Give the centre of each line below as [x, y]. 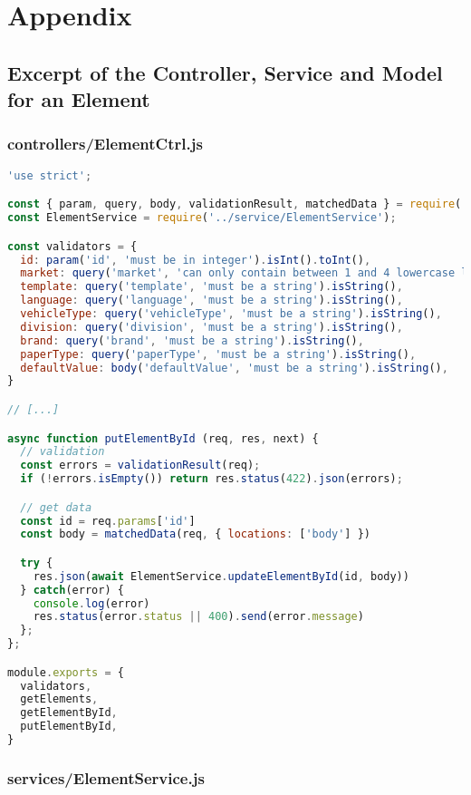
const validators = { [72, 246]
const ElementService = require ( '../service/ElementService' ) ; [202, 218]
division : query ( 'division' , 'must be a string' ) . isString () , [211, 327]
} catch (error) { [72, 590]
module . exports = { [66, 672]
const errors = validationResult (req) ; [140, 465]
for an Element [79, 99]
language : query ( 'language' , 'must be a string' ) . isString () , [211, 301]
